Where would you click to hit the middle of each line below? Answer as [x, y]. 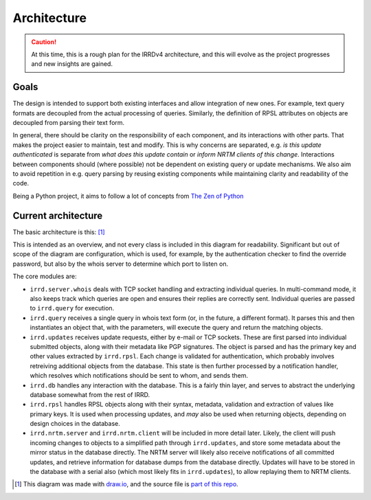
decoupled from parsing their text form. [69, 123]
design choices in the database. [75, 424]
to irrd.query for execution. [72, 308]
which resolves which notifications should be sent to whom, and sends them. [139, 376]
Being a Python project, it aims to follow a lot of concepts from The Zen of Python [128, 196]
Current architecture [58, 215]
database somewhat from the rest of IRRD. [90, 394]
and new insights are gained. [72, 64]
